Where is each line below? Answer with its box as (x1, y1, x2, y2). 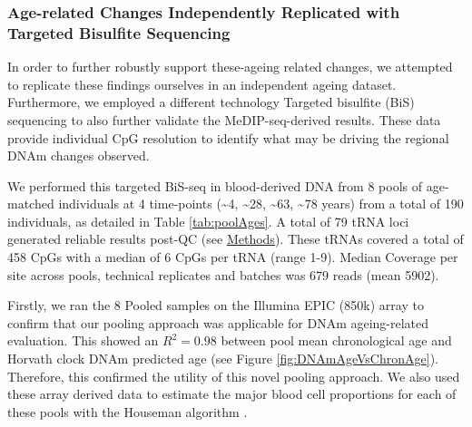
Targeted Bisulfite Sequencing (7, 21, 231, 44)
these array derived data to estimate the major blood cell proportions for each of (7, 384, 457, 403)
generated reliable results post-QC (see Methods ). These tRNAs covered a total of (7, 229, 464, 248)
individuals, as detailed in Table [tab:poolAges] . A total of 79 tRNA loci (7, 211, 409, 230)
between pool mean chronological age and (221, 331, 452, 350)
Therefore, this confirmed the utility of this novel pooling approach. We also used (7, 366, 460, 385)
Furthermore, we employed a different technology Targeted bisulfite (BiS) (7, 92, 415, 112)
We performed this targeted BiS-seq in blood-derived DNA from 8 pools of (7, 176, 423, 195)
